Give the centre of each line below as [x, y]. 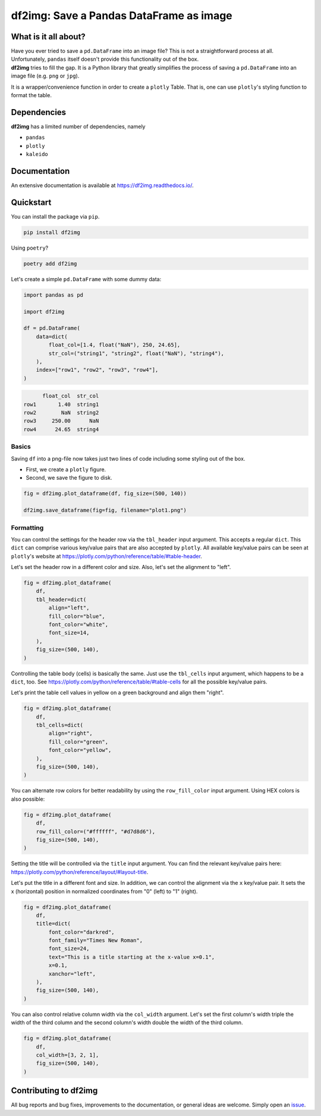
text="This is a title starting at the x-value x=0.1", [132, 957]
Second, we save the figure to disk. [69, 478]
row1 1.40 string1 [61, 404]
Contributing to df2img [54, 1091]
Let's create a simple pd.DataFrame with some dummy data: [86, 279]
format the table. [31, 95]
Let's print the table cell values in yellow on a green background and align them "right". [117, 693]
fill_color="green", [78, 742]
